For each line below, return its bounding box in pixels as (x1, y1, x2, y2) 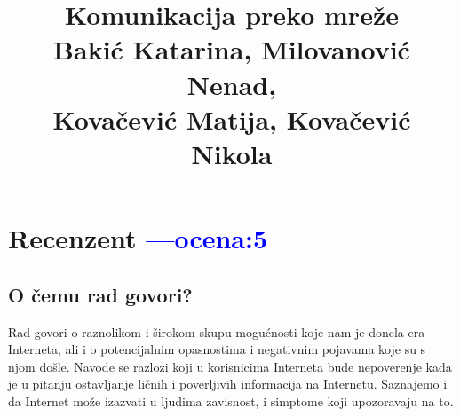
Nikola (191, 135, 273, 171)
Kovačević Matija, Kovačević (52, 100, 411, 137)
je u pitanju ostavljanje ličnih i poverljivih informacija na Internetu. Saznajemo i (8, 374, 448, 393)
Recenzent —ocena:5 (8, 220, 268, 256)
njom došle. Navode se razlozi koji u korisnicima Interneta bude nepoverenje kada (8, 357, 452, 375)
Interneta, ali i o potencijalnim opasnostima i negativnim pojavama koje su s (8, 340, 426, 358)
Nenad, (186, 66, 277, 102)
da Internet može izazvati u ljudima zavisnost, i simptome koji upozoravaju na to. (8, 391, 454, 410)
